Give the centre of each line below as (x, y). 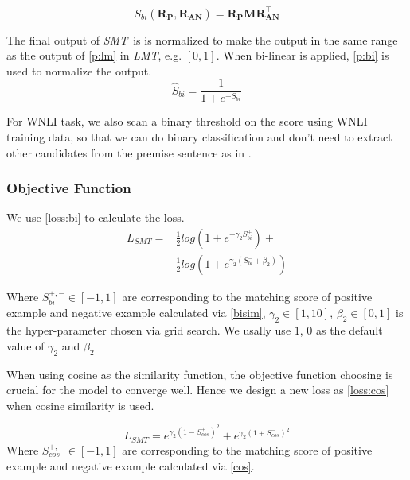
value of (25, 345)
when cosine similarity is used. (80, 405)
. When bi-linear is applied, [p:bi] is (303, 55)
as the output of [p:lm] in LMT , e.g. (94, 55)
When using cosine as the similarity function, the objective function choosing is (200, 374)
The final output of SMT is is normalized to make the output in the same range (202, 39)
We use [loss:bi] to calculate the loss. (96, 217)
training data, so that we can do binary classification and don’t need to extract (199, 136)
